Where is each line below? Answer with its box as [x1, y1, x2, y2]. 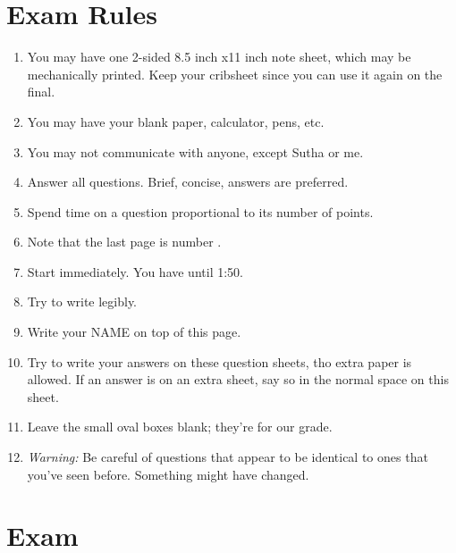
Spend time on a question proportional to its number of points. [27, 202, 374, 221]
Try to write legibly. [27, 292, 138, 311]
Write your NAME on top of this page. [27, 323, 241, 341]
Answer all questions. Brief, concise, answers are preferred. [27, 172, 349, 191]
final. [27, 82, 55, 101]
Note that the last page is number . [27, 232, 222, 251]
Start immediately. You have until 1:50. [27, 262, 243, 281]
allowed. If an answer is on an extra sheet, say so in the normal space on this [27, 370, 449, 389]
